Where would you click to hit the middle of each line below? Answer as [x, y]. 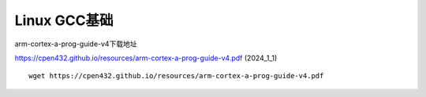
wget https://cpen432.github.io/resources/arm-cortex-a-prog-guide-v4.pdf [176, 76]
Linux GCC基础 [64, 20]
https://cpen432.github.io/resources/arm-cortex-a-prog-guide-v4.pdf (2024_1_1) [146, 58]
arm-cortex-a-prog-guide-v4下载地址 [76, 44]
